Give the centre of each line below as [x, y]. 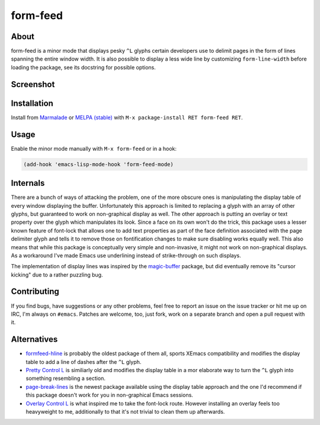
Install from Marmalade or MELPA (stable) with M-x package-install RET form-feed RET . [127, 117]
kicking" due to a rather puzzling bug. [57, 275]
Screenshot [33, 84]
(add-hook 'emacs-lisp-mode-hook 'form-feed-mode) [99, 164]
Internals [28, 183]
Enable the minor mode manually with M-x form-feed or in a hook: [94, 148]
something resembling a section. [66, 378]
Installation [32, 103]
